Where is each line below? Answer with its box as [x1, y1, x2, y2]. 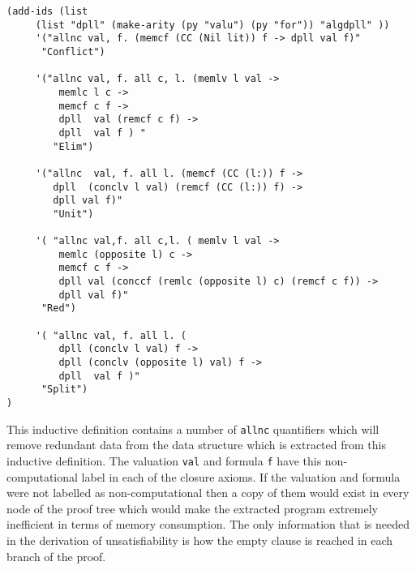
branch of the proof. [6, 547, 106, 564]
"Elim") [53, 140, 94, 152]
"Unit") [53, 208, 94, 220]
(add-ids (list [6, 6, 88, 17]
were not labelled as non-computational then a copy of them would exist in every [6, 484, 410, 501]
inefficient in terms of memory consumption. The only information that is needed [6, 516, 410, 533]
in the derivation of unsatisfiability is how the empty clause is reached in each [6, 531, 393, 548]
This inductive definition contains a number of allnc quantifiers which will [6, 420, 380, 437]
